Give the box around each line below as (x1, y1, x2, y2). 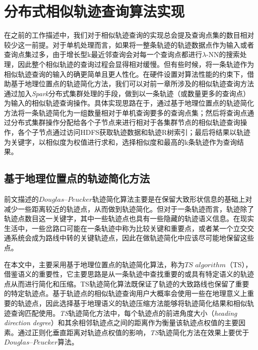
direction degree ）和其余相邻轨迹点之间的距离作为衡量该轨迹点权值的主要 (4, 317, 239, 328)
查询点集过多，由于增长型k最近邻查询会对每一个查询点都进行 (4, 49, 202, 59)
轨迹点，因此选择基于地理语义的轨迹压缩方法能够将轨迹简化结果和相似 (17, 297, 247, 308)
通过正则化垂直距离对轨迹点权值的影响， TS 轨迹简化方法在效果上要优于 (17, 327, 249, 337)
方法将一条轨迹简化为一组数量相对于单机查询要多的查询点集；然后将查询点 (4, 107, 247, 117)
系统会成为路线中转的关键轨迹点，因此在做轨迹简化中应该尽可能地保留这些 (10, 233, 254, 243)
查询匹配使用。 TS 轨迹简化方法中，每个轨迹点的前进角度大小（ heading (10, 307, 237, 318)
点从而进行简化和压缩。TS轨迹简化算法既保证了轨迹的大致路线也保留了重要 (4, 278, 249, 289)
